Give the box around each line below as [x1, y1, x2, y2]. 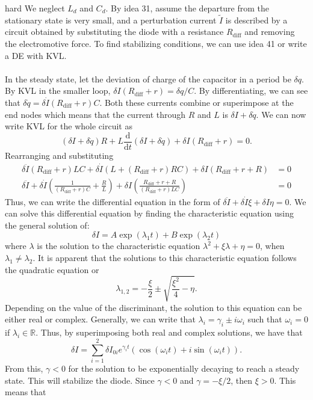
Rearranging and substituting [5, 149, 114, 161]
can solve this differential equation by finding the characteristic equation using [5, 207, 294, 220]
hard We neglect [5, 2, 65, 14]
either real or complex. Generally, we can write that [5, 313, 196, 325]
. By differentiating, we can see [194, 84, 308, 97]
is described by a [225, 13, 288, 26]
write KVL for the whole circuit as [5, 120, 132, 132]
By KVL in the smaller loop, [5, 84, 111, 97]
